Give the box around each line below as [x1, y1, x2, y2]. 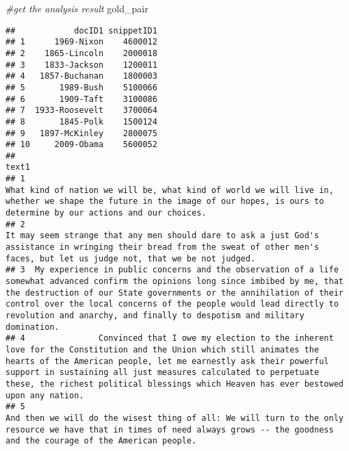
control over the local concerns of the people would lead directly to [5, 299, 339, 309]
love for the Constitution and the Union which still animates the [5, 344, 320, 355]
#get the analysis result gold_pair [5, 1, 148, 15]
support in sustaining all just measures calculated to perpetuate [5, 368, 320, 378]
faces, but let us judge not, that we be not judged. [5, 253, 256, 263]
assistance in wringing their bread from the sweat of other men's [5, 242, 320, 253]
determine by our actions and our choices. [5, 208, 207, 218]
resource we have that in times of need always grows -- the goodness [5, 424, 334, 435]
